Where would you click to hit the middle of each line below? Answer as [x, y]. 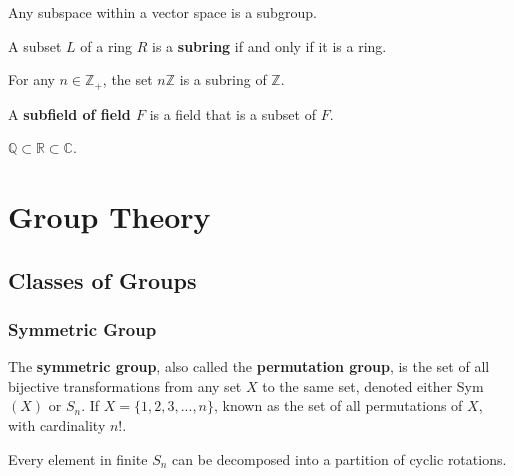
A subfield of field [69, 113]
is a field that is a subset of [232, 113]
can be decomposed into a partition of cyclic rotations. [339, 458]
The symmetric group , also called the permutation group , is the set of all [249, 366]
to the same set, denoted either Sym [373, 385]
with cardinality [57, 424]
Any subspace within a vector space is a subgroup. [162, 12]
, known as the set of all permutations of [338, 405]
